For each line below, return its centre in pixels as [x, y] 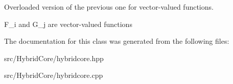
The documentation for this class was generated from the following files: [117, 41]
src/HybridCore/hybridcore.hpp [54, 58]
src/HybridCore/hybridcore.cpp [54, 75]
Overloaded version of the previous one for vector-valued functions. [109, 7]
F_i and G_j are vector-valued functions [68, 24]
